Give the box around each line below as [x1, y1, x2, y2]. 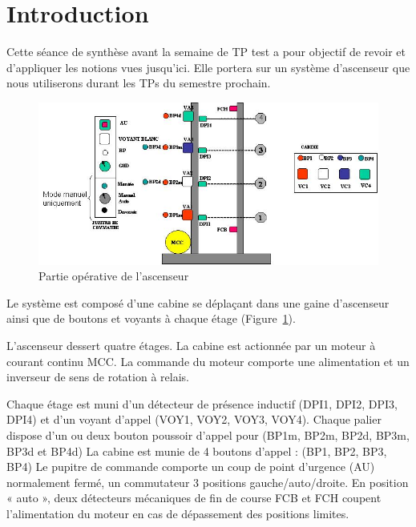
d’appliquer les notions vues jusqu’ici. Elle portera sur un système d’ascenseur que [6, 58, 410, 75]
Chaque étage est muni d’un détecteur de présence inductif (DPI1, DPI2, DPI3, [6, 395, 398, 412]
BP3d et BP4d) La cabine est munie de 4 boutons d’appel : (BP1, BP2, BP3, [6, 442, 387, 459]
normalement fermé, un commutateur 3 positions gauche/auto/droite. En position [6, 473, 409, 490]
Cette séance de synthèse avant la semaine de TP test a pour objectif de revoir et [6, 43, 406, 60]
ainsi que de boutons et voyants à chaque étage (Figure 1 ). [6, 310, 296, 327]
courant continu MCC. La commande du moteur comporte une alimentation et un [6, 352, 410, 369]
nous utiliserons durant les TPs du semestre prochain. [6, 74, 271, 91]
